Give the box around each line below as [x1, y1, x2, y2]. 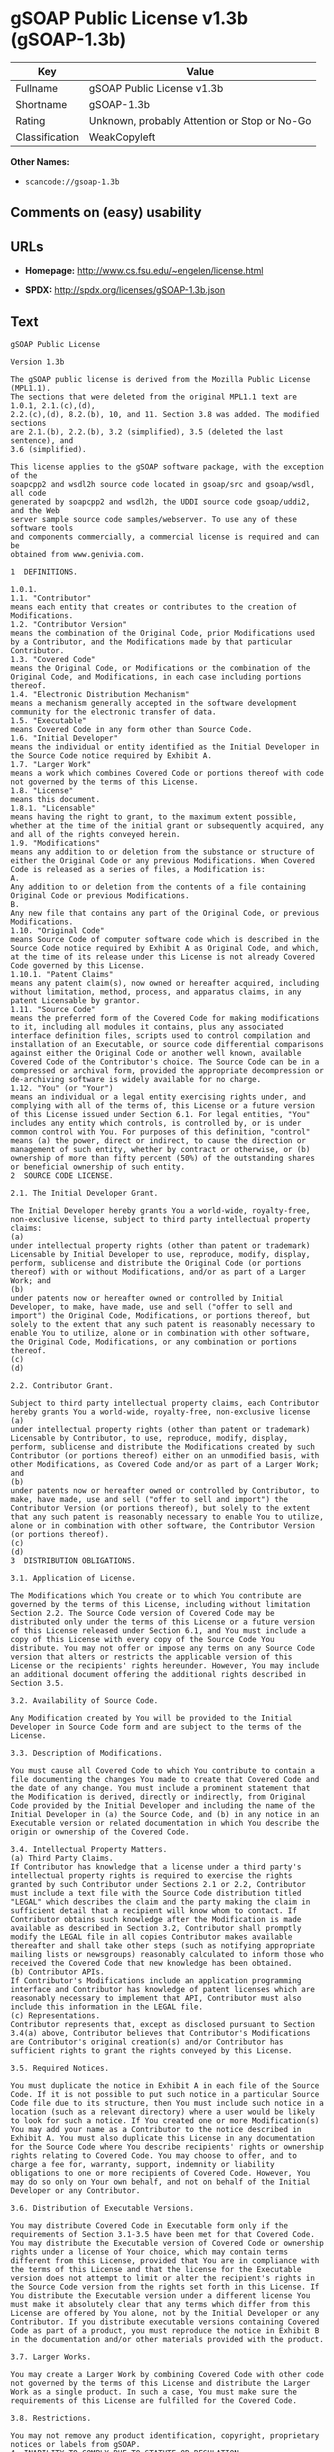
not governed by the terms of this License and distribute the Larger [10, 2378, 311, 2388]
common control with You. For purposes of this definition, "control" [10, 1127, 311, 1137]
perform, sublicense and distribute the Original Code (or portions [10, 1258, 302, 1268]
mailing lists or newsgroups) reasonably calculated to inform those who [10, 1949, 325, 1959]
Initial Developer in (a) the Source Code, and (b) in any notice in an [10, 1809, 320, 1819]
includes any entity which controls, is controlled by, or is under [10, 1118, 302, 1128]
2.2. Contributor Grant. [10, 1380, 114, 1391]
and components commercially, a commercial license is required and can [10, 532, 320, 542]
